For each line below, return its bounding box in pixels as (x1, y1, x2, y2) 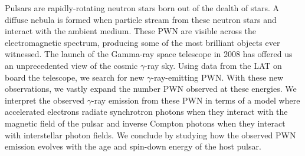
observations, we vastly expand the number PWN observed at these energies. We (5, 82, 297, 95)
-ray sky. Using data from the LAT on (145, 59, 282, 71)
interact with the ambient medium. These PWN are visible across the (5, 25, 257, 37)
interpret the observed (5, 94, 85, 106)
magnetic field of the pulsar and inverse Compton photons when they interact (5, 117, 286, 129)
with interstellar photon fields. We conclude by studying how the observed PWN (5, 128, 296, 141)
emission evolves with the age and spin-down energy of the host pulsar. (5, 140, 261, 152)
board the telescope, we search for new (5, 71, 145, 83)
